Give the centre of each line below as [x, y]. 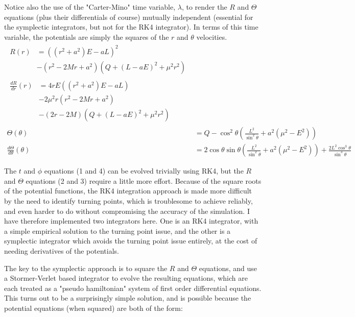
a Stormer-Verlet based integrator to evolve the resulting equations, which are [126, 278]
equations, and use [228, 268]
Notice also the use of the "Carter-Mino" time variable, [90, 7]
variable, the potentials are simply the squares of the [87, 36]
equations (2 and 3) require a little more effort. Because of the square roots [144, 180]
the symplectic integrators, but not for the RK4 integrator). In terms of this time [131, 27]
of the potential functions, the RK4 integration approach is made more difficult [128, 191]
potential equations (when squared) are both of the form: [93, 308]
